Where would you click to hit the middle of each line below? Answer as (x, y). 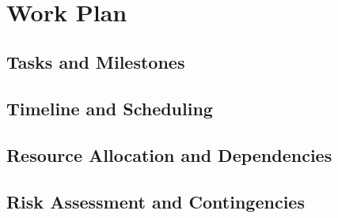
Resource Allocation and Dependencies (169, 154)
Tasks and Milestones (96, 62)
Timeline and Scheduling (110, 109)
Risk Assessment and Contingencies (156, 201)
